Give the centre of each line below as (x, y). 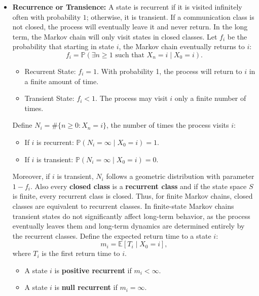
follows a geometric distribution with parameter (180, 176)
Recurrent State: (50, 71)
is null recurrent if (86, 287)
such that (130, 55)
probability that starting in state (63, 46)
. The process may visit (132, 98)
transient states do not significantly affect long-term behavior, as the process (131, 216)
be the (237, 36)
